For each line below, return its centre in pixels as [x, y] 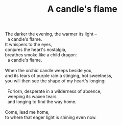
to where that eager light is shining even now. [51, 117]
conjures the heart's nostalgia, [36, 50]
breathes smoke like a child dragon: [41, 55]
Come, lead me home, [27, 112]
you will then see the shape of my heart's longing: [56, 81]
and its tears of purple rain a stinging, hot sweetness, [59, 76]
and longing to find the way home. [42, 102]
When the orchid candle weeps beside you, [49, 71]
